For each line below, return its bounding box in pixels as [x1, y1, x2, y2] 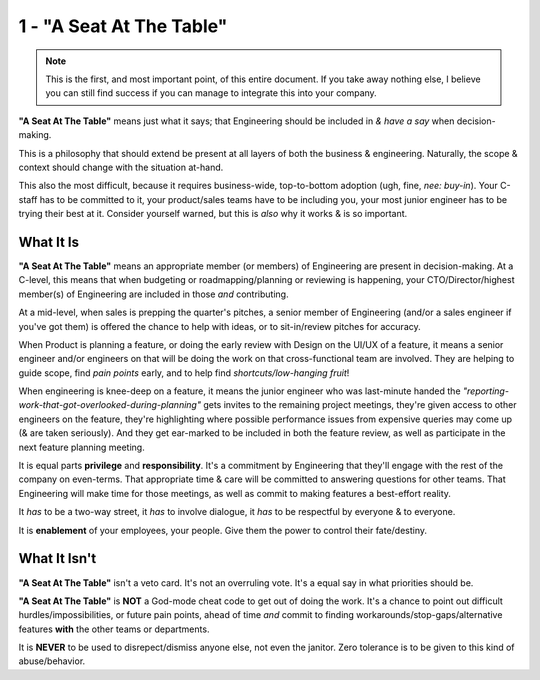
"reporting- [462, 385, 510, 397]
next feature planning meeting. [18, 441, 145, 453]
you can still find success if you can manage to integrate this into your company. [45, 87, 377, 99]
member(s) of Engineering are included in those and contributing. [18, 288, 289, 300]
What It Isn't [18, 550, 97, 567]
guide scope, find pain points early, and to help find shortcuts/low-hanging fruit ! [18, 366, 350, 379]
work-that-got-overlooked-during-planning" [18, 399, 202, 411]
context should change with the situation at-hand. [18, 161, 224, 173]
